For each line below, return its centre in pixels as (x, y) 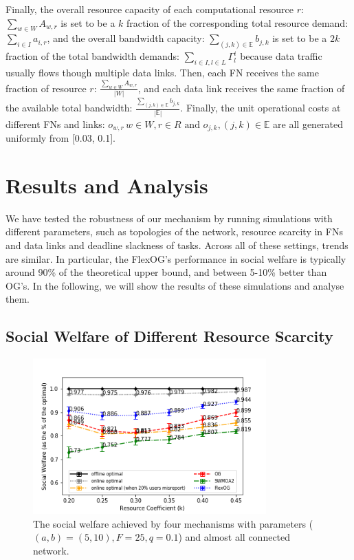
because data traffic (281, 56)
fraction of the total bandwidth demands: (92, 56)
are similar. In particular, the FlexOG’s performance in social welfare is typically (176, 258)
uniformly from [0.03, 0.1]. (60, 138)
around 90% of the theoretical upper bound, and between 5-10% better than (166, 272)
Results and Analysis (107, 185)
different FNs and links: (55, 123)
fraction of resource (46, 88)
